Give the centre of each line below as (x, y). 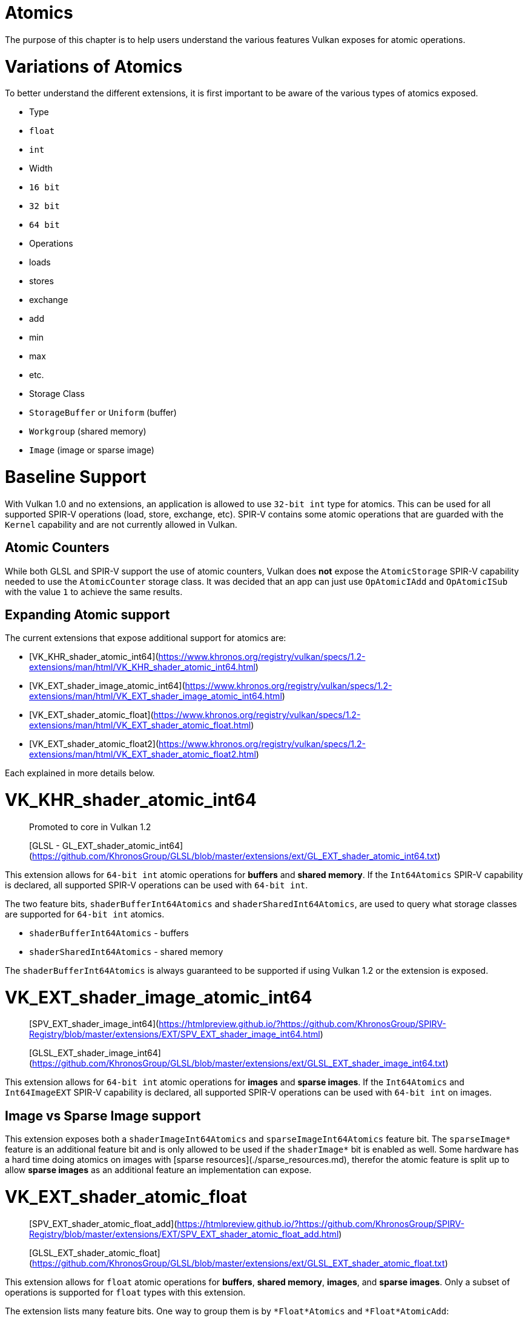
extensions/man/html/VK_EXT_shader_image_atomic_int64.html (156, 696)
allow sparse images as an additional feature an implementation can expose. (158, 1170)
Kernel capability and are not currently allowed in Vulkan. (121, 524)
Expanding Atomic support (87, 615)
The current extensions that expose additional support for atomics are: (146, 638)
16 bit (45, 188)
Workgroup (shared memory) (88, 431)
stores (41, 281)
